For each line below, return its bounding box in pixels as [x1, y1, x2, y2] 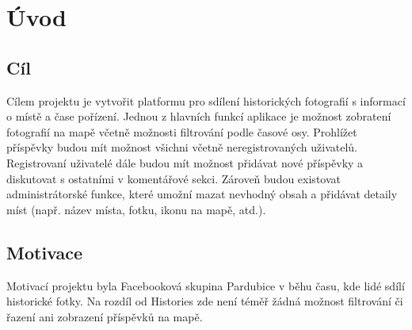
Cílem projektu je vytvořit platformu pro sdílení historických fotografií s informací [6, 92, 406, 109]
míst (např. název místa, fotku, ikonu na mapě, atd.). [6, 201, 266, 217]
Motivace [6, 240, 83, 264]
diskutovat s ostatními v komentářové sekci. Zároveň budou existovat [6, 170, 341, 186]
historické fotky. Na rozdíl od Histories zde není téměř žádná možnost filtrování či [6, 293, 403, 309]
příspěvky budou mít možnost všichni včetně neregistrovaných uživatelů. [6, 139, 357, 155]
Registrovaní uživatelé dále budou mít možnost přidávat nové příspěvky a [6, 154, 364, 171]
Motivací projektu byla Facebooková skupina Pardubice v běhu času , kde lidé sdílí [6, 277, 405, 294]
